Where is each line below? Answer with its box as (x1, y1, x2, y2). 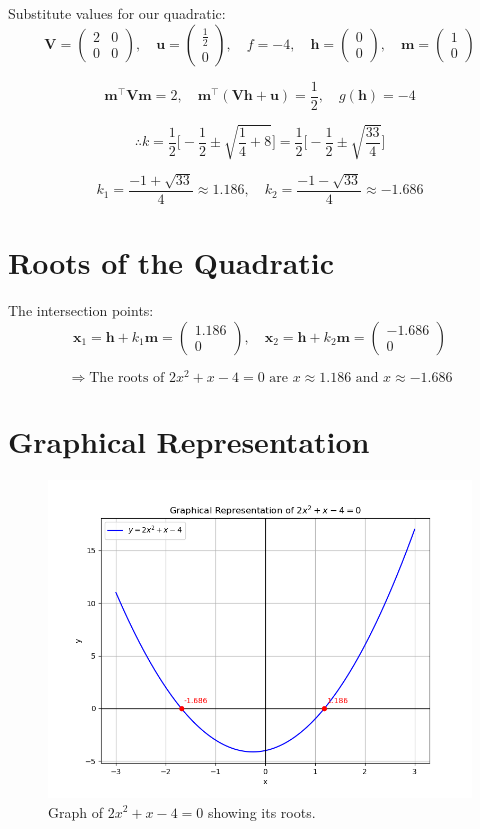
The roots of (89, 370, 165, 385)
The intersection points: (8, 300, 154, 321)
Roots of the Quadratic (8, 242, 335, 283)
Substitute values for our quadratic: (8, 3, 226, 23)
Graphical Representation (8, 421, 370, 462)
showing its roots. (207, 801, 316, 822)
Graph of (48, 801, 103, 822)
